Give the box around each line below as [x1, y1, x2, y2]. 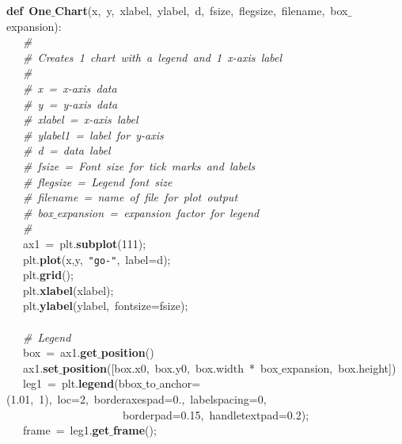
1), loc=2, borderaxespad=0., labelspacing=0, [39, 390, 267, 407]
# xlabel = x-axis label [23, 111, 138, 128]
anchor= [159, 375, 201, 392]
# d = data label [23, 142, 111, 159]
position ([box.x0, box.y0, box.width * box [62, 359, 279, 376]
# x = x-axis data [23, 79, 117, 96]
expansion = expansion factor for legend [56, 204, 260, 220]
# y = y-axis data [23, 95, 118, 112]
